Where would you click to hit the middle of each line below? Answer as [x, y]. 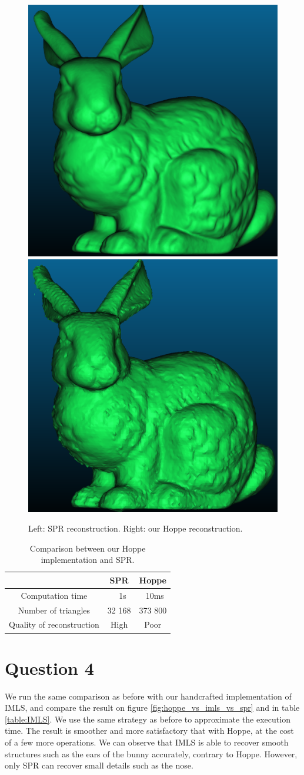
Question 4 [49, 667]
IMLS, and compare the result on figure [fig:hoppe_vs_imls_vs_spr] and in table [152, 708]
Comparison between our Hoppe [88, 548]
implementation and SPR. [88, 560]
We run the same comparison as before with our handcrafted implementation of [148, 696]
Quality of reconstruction [54, 624]
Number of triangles [54, 610]
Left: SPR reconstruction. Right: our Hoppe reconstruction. [136, 528]
